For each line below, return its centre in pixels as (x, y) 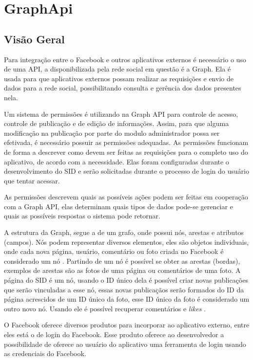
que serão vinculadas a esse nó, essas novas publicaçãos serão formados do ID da (124, 289)
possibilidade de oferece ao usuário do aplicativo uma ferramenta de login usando (125, 344)
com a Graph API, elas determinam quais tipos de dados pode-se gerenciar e (118, 206)
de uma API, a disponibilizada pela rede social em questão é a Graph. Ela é (117, 69)
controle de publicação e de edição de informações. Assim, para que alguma (117, 123)
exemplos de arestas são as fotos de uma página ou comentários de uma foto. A (122, 270)
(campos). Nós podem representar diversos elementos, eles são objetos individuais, (126, 242)
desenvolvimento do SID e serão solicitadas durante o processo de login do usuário (126, 171)
